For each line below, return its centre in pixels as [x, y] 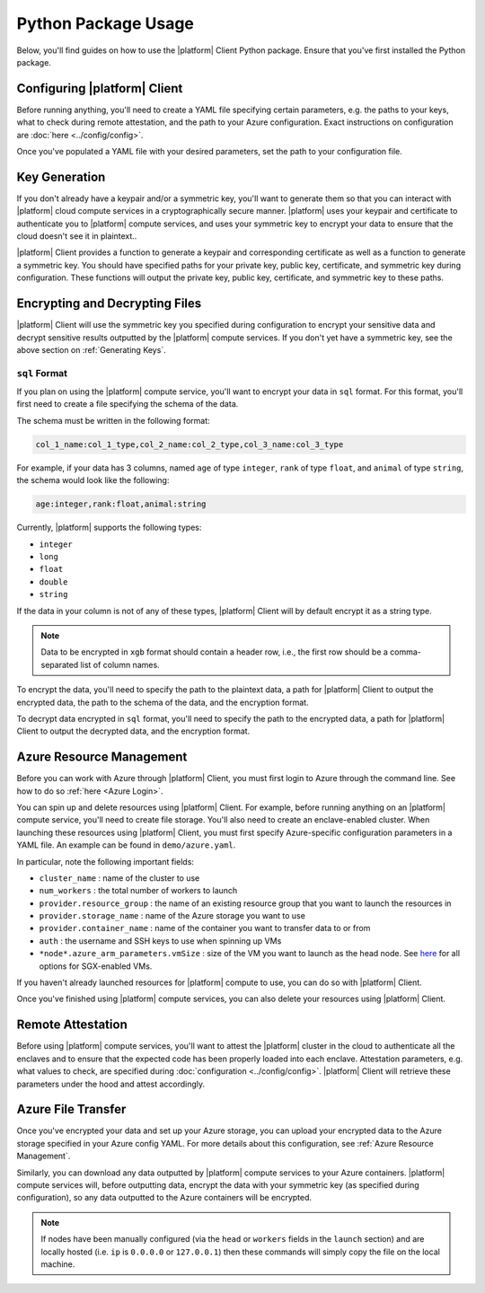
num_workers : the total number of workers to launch [138, 891]
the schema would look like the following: [93, 480]
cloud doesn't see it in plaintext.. [77, 236]
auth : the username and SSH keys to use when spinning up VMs [160, 941]
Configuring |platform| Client [100, 88]
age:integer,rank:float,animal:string [121, 504]
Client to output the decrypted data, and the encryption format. [133, 731]
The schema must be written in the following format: [113, 420]
